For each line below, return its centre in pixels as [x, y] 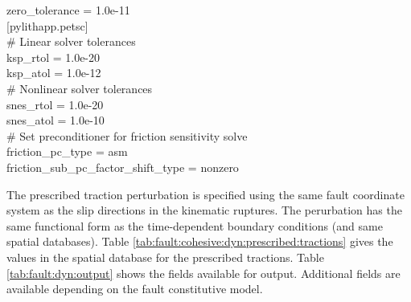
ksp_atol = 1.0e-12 [54, 73]
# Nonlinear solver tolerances [80, 88]
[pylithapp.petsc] [47, 25]
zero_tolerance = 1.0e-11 [68, 10]
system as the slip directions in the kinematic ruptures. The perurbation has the [204, 210]
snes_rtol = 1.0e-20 [55, 104]
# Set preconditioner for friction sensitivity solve [127, 135]
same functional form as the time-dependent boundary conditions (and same [195, 225]
